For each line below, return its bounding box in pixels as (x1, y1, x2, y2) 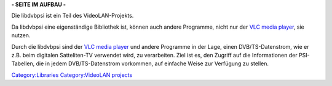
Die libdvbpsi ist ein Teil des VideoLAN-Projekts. (11, 12, 134, 20)
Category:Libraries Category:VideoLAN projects (11, 71, 133, 79)
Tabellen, (11, 60, 35, 67)
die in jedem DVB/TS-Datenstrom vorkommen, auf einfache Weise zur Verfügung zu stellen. (36, 60, 269, 67)
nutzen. (11, 32, 31, 39)
